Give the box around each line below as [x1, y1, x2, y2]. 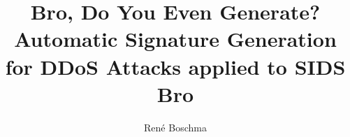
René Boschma [144, 120, 207, 134]
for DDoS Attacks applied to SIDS [5, 52, 346, 80]
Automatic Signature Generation [14, 24, 337, 53]
